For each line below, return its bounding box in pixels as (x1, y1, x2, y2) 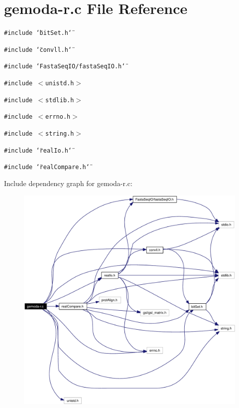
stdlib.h (45, 96, 74, 104)
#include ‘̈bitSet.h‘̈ (4, 29, 72, 37)
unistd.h (45, 80, 74, 87)
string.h (45, 130, 74, 138)
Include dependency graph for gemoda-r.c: (4, 178, 132, 189)
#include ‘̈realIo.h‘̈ (4, 147, 72, 154)
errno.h (45, 113, 71, 121)
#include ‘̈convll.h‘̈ (4, 46, 72, 53)
